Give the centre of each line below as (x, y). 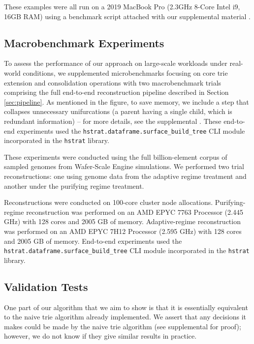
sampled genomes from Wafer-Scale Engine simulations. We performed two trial (124, 166)
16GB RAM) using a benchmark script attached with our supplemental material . (127, 16)
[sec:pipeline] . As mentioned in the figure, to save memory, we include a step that (127, 101)
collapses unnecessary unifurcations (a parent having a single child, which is (118, 111)
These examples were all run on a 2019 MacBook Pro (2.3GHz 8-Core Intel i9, (122, 6)
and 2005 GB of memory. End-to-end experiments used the (93, 241)
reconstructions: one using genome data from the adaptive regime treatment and (125, 176)
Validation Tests (46, 286)
